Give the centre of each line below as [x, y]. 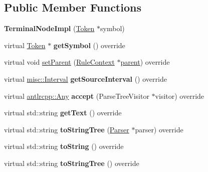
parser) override [159, 129]
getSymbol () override [89, 45]
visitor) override [180, 96]
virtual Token [25, 45]
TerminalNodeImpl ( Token [49, 28]
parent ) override [145, 62]
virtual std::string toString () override [64, 146]
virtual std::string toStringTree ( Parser [67, 129]
